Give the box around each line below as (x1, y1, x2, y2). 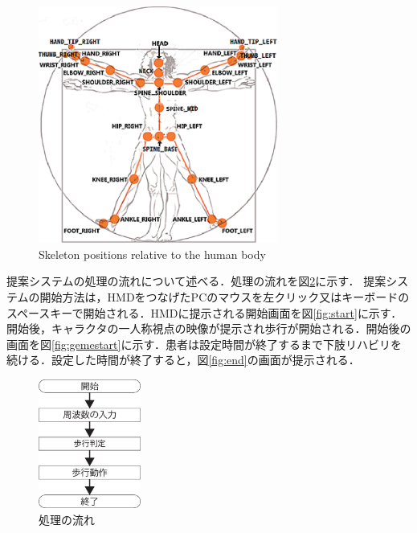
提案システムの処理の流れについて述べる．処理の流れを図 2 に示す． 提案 (6, 273, 386, 289)
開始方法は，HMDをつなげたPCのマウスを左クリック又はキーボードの (39, 288, 410, 305)
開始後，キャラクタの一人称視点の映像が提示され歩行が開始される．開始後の (6, 320, 411, 337)
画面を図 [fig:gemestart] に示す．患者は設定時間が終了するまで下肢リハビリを (6, 335, 402, 352)
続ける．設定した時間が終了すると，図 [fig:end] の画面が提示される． (6, 351, 360, 368)
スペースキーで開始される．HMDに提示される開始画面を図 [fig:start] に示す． (6, 304, 403, 321)
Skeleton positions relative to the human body (39, 245, 266, 262)
